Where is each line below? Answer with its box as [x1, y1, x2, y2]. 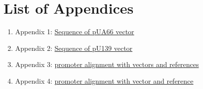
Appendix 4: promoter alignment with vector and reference [15, 75, 194, 86]
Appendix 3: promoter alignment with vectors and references [15, 59, 199, 69]
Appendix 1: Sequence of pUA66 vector [15, 26, 134, 37]
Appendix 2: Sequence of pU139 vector [15, 43, 133, 53]
